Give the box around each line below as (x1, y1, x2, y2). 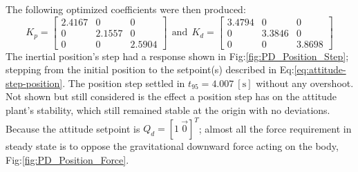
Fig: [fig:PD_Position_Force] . (6, 152, 129, 166)
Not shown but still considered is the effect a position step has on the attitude (6, 89, 337, 104)
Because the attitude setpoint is (6, 121, 140, 135)
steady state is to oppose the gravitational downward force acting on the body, (6, 139, 339, 153)
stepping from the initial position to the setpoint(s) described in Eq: (6, 62, 294, 77)
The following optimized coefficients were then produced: (6, 2, 246, 16)
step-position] (6, 75, 63, 90)
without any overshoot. (256, 75, 354, 90)
